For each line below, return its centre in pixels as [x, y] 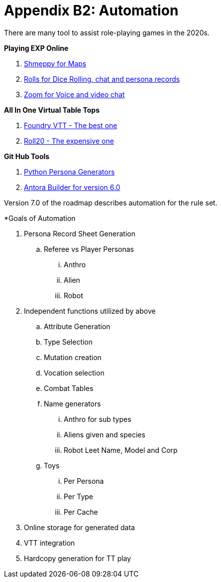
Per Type [79, 496]
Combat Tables [69, 388]
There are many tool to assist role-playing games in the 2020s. [107, 32]
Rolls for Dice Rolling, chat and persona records [102, 79]
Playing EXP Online [36, 48]
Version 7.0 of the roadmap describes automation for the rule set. [111, 202]
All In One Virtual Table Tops [52, 110]
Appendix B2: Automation [91, 10]
